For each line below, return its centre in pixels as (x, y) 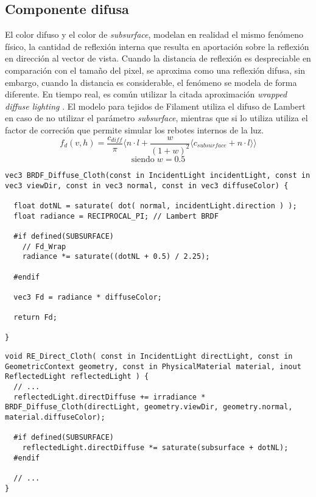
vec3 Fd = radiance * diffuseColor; (88, 297)
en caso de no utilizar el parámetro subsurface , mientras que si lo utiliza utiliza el (156, 118)
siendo (143, 159)
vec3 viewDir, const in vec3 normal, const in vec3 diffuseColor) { (147, 185)
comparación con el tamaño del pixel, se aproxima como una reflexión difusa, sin (155, 70)
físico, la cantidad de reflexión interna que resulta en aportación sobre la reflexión (157, 46)
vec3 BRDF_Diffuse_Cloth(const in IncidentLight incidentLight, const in (158, 175)
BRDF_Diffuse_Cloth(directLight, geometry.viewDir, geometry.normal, (149, 407)
